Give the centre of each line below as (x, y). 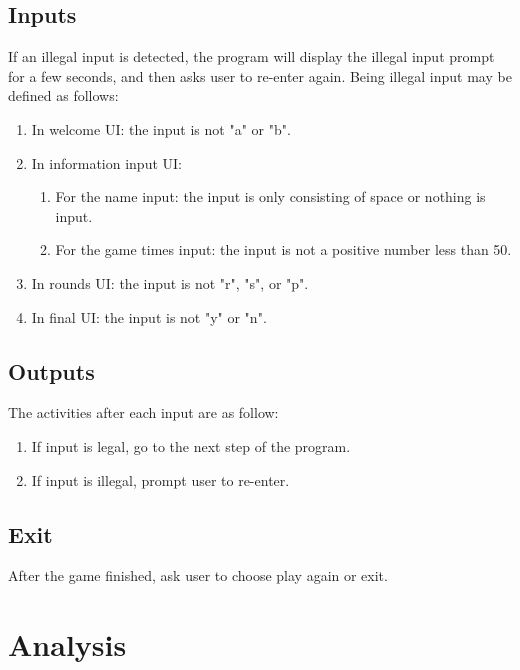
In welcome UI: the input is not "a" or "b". (161, 128)
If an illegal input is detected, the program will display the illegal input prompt (251, 56)
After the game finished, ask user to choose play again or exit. (198, 575)
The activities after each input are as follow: (143, 412)
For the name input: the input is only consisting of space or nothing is (270, 196)
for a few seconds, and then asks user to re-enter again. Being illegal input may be (260, 75)
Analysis (67, 644)
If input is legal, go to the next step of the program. (191, 445)
